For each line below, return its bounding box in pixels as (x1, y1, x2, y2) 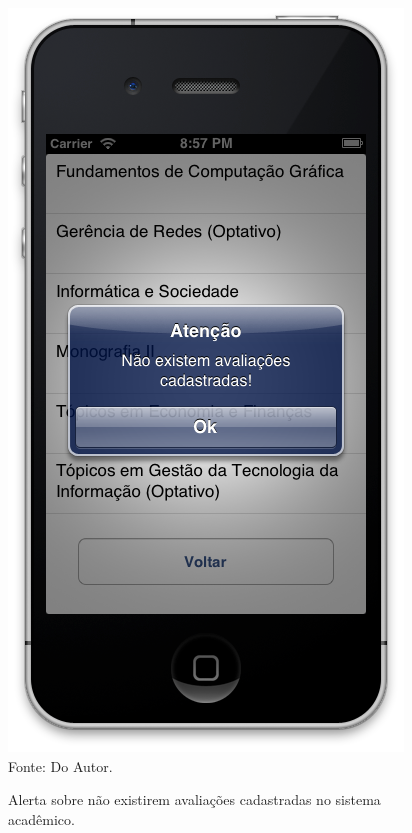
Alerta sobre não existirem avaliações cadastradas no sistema (8, 789, 381, 810)
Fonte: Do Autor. (8, 755, 113, 776)
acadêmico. (8, 808, 75, 829)
